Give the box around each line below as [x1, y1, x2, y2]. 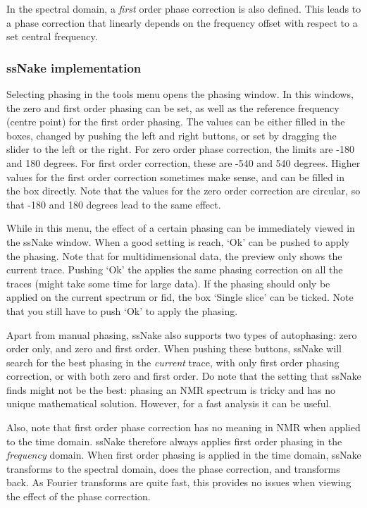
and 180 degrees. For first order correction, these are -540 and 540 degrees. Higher [6, 155, 361, 170]
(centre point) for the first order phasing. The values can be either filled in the [6, 114, 345, 129]
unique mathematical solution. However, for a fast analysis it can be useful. [6, 396, 332, 411]
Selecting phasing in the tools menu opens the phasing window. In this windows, [6, 87, 354, 101]
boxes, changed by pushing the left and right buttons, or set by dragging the [6, 128, 337, 142]
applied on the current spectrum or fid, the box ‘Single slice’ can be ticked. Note [6, 290, 354, 304]
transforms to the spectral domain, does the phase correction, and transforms [6, 461, 340, 476]
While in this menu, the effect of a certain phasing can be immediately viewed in [6, 221, 355, 235]
